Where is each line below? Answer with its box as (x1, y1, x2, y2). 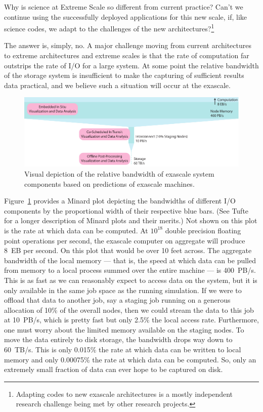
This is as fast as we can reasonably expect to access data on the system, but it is (4, 274, 257, 285)
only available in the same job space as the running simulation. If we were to (4, 284, 242, 295)
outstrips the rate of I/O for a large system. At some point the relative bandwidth (4, 60, 259, 70)
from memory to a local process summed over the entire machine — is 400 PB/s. (4, 265, 256, 275)
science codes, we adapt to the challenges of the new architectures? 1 (4, 22, 214, 33)
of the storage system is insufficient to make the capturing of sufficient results (4, 70, 244, 80)
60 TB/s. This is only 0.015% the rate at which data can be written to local (4, 344, 241, 355)
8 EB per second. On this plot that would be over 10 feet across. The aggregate (4, 245, 252, 256)
